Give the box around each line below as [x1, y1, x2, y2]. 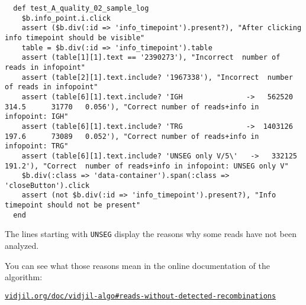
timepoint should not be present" [5, 201, 141, 210]
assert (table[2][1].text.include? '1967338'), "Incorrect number [21, 73, 293, 82]
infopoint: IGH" [5, 112, 69, 121]
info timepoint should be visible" [5, 33, 145, 42]
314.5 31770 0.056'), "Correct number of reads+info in [5, 102, 259, 111]
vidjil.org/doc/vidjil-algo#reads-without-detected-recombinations [5, 291, 276, 300]
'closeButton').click [5, 181, 90, 190]
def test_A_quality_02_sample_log [13, 4, 149, 12]
